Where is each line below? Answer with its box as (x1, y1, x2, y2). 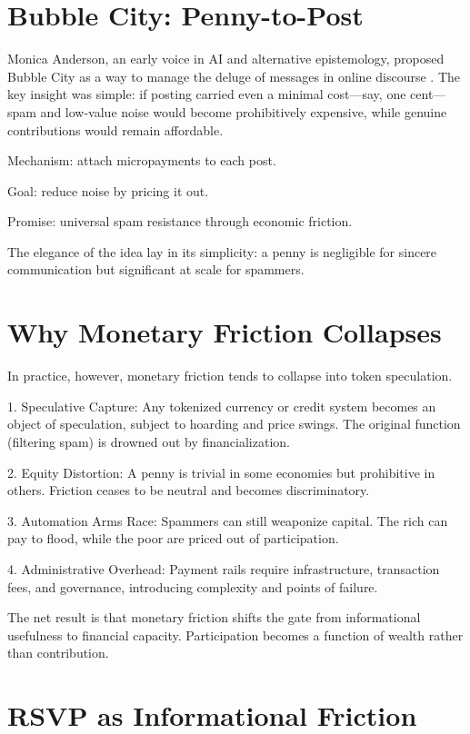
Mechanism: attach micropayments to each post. (7, 151, 276, 170)
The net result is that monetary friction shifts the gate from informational (7, 608, 421, 627)
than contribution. (7, 643, 109, 662)
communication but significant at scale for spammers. (7, 260, 305, 279)
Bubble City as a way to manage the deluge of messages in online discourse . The (7, 66, 461, 85)
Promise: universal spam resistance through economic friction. (7, 212, 353, 231)
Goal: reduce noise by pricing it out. (7, 181, 209, 200)
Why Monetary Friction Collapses (7, 313, 442, 351)
